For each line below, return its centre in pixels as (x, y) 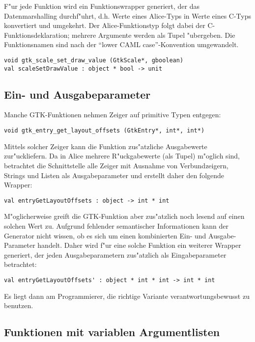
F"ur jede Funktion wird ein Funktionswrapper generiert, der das (102, 6)
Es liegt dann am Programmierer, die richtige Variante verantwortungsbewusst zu (127, 296)
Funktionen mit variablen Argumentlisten (112, 332)
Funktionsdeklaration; (37, 35)
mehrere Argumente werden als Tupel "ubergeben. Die (154, 35)
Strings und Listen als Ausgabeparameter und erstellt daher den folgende (114, 175)
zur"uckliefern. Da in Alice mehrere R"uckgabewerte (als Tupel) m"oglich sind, (122, 156)
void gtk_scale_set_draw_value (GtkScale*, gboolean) (94, 60)
